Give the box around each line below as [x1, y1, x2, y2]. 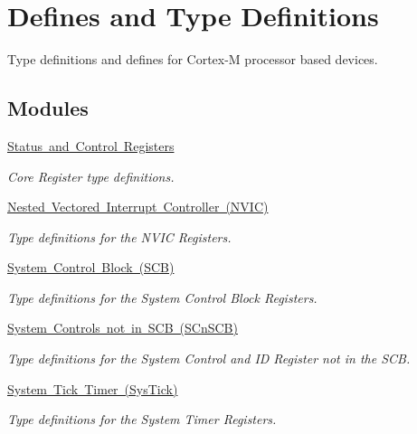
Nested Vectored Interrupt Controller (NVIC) [7, 197, 269, 216]
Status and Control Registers [7, 136, 175, 155]
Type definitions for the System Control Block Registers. [7, 288, 317, 307]
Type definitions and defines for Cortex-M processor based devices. [7, 50, 378, 69]
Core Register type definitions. [7, 166, 175, 185]
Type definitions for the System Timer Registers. [7, 410, 277, 429]
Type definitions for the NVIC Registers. [7, 227, 232, 246]
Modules [7, 94, 89, 122]
